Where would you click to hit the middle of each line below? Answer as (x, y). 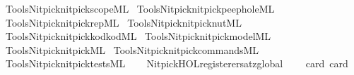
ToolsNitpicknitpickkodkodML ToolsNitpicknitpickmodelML (138, 36)
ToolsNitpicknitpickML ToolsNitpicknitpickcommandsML (132, 49)
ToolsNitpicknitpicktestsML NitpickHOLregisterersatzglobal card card (177, 63)
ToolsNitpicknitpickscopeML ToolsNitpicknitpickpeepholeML (140, 8)
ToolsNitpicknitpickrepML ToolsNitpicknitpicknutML (123, 22)
